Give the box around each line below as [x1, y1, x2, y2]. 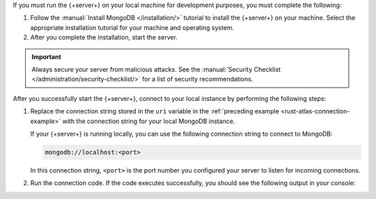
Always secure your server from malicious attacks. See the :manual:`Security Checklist [31, 65, 281, 73]
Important [31, 52, 62, 61]
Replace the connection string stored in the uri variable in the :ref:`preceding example [30, 107, 280, 116]
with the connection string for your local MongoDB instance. [62, 117, 235, 125]
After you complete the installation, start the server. [30, 33, 178, 42]
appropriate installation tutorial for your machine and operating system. [30, 23, 235, 31]
